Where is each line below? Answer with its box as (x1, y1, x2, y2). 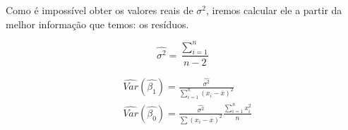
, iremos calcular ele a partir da (206, 3, 342, 17)
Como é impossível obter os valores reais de (6, 3, 193, 17)
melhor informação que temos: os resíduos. (6, 16, 189, 31)
